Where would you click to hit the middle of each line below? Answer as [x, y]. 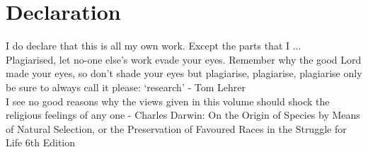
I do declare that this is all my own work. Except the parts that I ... [154, 46]
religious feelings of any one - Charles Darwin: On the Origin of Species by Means [183, 115]
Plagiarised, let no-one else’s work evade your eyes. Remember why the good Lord [184, 59]
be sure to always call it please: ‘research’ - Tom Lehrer [126, 87]
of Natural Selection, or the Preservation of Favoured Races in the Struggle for [176, 128]
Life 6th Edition [41, 142]
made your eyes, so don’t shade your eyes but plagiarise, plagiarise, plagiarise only [184, 73]
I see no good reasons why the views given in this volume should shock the [168, 101]
